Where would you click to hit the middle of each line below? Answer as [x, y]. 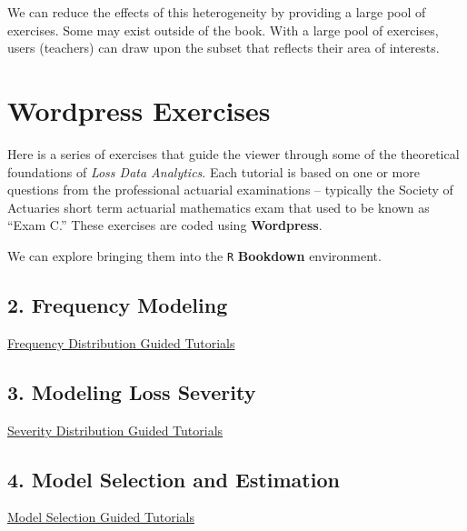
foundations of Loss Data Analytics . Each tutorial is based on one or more [214, 171]
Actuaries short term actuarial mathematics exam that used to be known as [219, 207]
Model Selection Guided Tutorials [101, 517]
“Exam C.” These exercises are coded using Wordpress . [165, 225]
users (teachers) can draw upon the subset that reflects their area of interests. [224, 48]
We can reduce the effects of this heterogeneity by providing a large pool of [217, 12]
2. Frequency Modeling [118, 304]
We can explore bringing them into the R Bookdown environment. [194, 255]
